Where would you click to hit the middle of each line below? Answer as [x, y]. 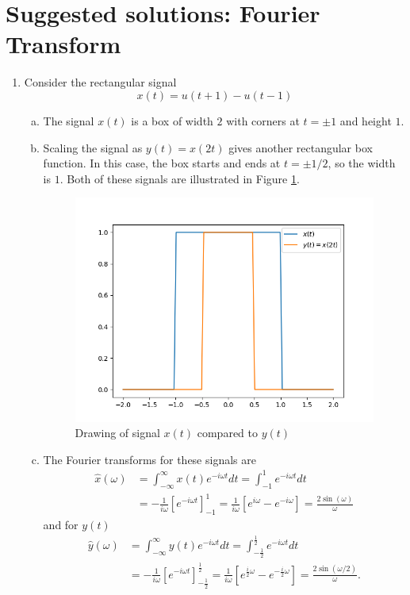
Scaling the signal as [93, 147]
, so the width [362, 163]
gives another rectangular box [301, 147]
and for [61, 525]
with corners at [263, 120]
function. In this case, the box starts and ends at [162, 163]
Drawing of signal [117, 433]
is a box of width [172, 120]
